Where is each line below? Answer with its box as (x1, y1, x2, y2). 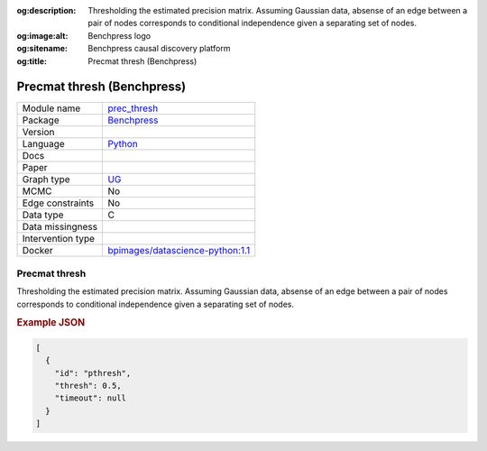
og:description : (16, 5, 77, 15)
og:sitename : (16, 43, 68, 54)
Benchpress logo (87, 30, 152, 41)
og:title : (16, 55, 48, 67)
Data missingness (22, 221, 98, 234)
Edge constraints (22, 197, 95, 209)
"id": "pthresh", (54, 368, 132, 378)
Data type (22, 208, 64, 221)
